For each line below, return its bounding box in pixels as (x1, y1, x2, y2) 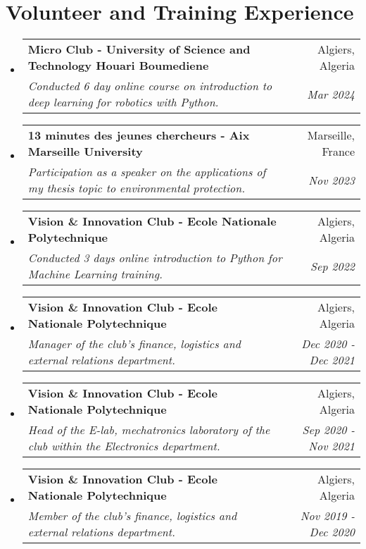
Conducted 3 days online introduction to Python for (27, 249, 282, 266)
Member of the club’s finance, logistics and (27, 507, 237, 524)
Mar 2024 (307, 85, 355, 102)
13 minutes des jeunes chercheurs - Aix (27, 127, 250, 144)
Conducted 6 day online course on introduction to (27, 78, 272, 94)
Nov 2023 (308, 171, 355, 188)
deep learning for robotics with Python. (27, 94, 219, 111)
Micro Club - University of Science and (27, 41, 251, 58)
